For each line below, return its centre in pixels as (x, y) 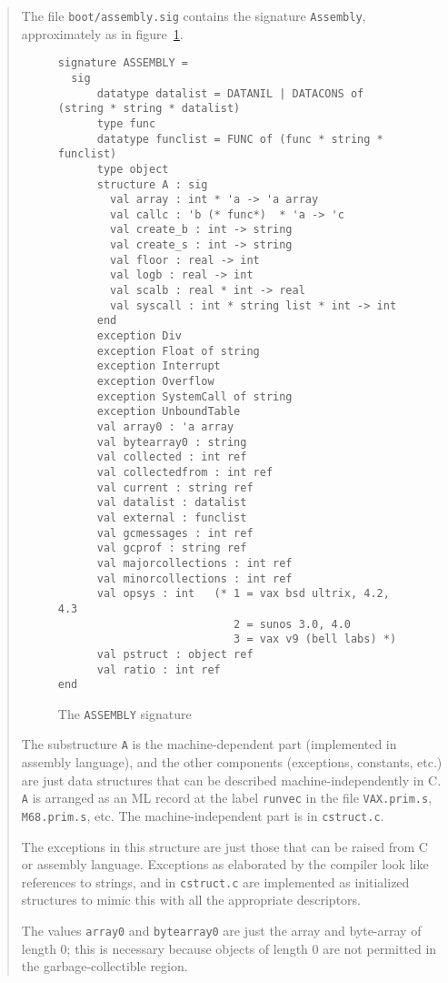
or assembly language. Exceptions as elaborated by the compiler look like (225, 864)
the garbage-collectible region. (105, 966)
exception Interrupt (159, 366)
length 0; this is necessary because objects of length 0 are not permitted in (229, 948)
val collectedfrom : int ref (185, 472)
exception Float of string (178, 351)
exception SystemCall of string (194, 396)
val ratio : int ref (159, 669)
